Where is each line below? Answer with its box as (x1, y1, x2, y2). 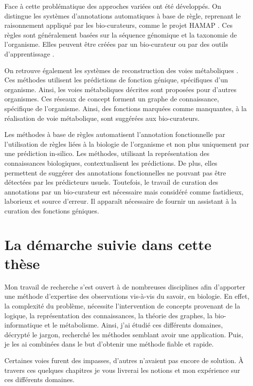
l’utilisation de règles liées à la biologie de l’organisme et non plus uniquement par (4, 138, 249, 149)
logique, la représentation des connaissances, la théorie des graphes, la (4, 310, 213, 320)
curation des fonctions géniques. (4, 205, 99, 215)
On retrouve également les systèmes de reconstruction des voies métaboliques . (4, 65, 238, 75)
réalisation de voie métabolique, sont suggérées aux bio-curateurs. (4, 113, 200, 123)
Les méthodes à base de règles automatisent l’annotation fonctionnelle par (4, 129, 225, 139)
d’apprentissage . (4, 48, 54, 58)
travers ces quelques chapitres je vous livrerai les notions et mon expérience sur (4, 365, 240, 375)
